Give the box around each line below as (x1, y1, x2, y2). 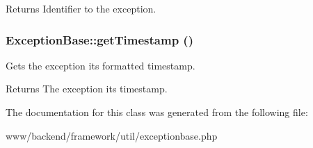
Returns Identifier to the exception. (6, 1, 156, 15)
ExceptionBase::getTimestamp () (6, 31, 193, 48)
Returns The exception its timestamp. (6, 81, 168, 96)
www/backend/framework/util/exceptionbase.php (6, 128, 218, 142)
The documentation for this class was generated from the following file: (6, 105, 308, 119)
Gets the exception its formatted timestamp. (6, 58, 195, 72)
